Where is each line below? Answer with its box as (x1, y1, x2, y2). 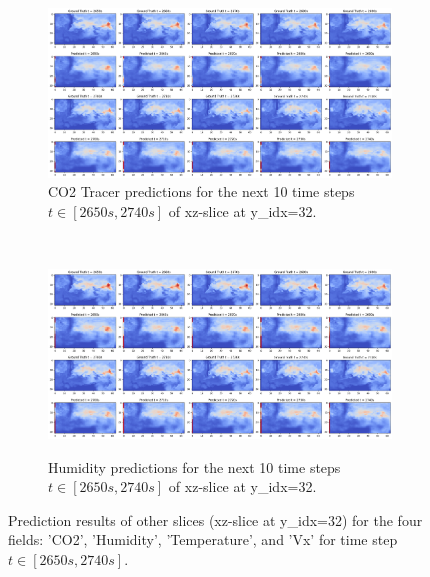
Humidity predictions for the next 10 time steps (48, 456, 341, 477)
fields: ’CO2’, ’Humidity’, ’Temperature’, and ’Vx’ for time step (8, 529, 398, 550)
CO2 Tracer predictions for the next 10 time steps (48, 181, 355, 202)
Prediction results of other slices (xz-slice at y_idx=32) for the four (8, 509, 423, 530)
